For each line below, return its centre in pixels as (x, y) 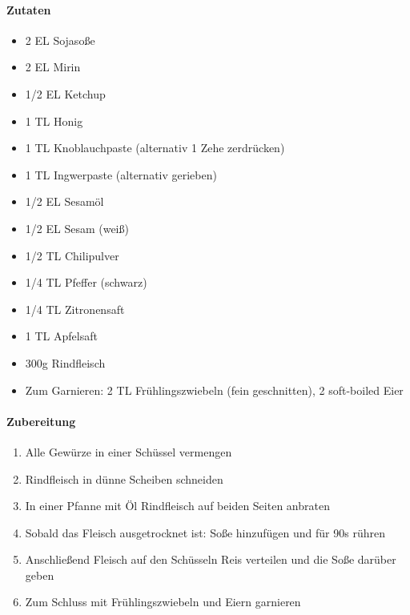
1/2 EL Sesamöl (64, 201)
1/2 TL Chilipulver (72, 255)
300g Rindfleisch (65, 362)
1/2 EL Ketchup (65, 93)
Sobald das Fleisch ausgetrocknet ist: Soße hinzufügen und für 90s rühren (205, 532)
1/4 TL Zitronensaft (75, 309)
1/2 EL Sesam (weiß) (77, 228)
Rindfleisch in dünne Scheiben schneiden (124, 478)
